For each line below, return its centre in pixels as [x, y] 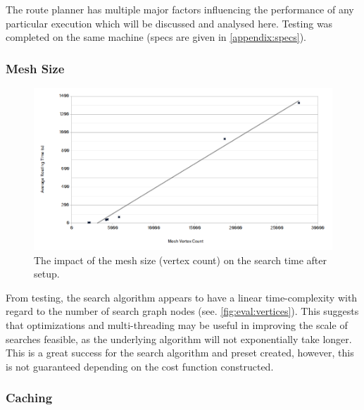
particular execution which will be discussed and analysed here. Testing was [169, 23]
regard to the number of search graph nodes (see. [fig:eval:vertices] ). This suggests [182, 311]
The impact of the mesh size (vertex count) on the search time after [180, 260]
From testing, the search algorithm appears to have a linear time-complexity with [182, 297]
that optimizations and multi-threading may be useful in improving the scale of [177, 325]
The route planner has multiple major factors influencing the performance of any [180, 9]
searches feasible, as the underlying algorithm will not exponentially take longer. [179, 338]
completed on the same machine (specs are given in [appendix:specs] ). [156, 37]
